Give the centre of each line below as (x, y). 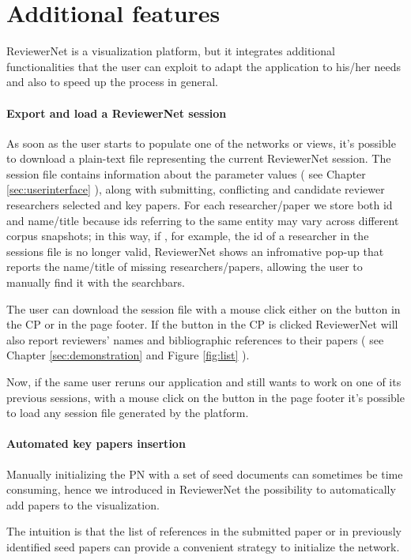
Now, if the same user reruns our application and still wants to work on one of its (204, 382)
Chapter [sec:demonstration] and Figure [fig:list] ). (128, 355)
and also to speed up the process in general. (112, 82)
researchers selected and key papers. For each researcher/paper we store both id (200, 205)
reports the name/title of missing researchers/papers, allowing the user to (185, 267)
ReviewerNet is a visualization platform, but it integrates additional (171, 51)
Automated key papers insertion (96, 443)
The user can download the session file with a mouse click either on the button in (204, 308)
